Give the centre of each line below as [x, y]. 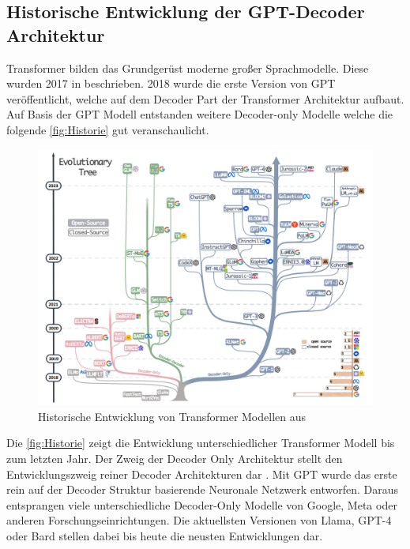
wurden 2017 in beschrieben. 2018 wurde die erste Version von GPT [171, 83]
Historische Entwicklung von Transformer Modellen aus [172, 416]
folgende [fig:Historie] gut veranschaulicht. [108, 129]
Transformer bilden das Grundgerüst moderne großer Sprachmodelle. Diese [188, 68]
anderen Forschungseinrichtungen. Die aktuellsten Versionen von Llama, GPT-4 [199, 520]
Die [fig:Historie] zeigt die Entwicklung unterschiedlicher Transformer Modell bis [201, 443]
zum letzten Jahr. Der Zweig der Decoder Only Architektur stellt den [175, 458]
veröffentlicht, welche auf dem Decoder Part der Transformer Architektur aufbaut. [205, 98]
